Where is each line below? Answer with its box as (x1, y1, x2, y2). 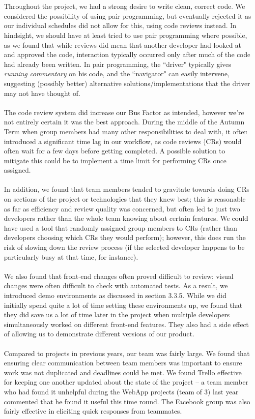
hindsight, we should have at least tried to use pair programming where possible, (4, 30, 247, 40)
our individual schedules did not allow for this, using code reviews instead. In (4, 20, 237, 30)
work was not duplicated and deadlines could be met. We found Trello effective (4, 367, 242, 377)
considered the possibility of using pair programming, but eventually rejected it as (4, 10, 251, 21)
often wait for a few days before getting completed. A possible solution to (4, 146, 225, 156)
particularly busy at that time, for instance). (4, 251, 138, 262)
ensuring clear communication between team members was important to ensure (4, 358, 242, 368)
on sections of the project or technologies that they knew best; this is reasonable (4, 194, 246, 204)
